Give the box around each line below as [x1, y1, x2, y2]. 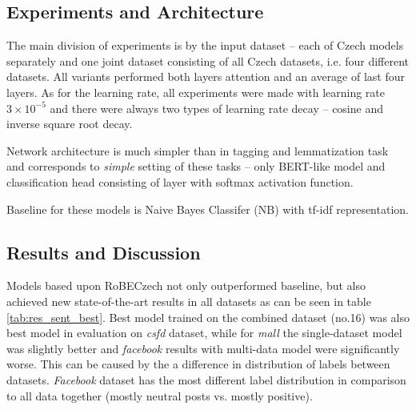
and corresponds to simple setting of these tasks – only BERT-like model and [6, 158, 386, 175]
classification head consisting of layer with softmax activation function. [6, 173, 354, 190]
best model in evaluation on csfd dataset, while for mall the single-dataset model [6, 324, 402, 341]
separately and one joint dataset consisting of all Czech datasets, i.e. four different [6, 52, 410, 69]
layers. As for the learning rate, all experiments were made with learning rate [6, 83, 386, 100]
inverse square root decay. [6, 115, 133, 132]
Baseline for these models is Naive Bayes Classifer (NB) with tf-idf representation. [6, 200, 409, 217]
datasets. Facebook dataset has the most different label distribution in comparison [6, 371, 406, 388]
